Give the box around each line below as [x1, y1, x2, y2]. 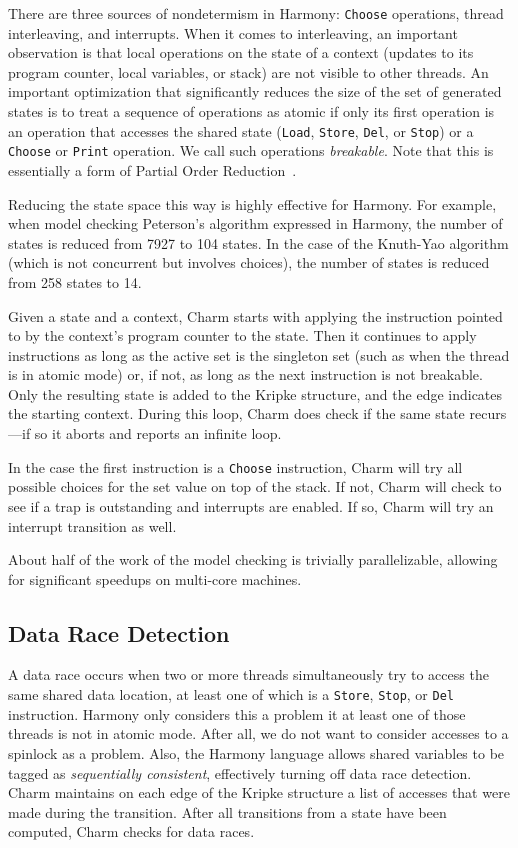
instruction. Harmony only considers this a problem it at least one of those [8, 703, 466, 724]
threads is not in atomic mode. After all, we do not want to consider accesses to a [8, 723, 509, 744]
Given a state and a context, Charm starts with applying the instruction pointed [8, 305, 503, 326]
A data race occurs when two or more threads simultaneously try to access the [8, 664, 489, 685]
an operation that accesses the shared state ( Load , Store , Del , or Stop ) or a [8, 120, 474, 141]
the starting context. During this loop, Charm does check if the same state [8, 403, 465, 424]
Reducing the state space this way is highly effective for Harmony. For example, [8, 193, 497, 214]
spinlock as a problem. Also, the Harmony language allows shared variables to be [8, 742, 505, 763]
